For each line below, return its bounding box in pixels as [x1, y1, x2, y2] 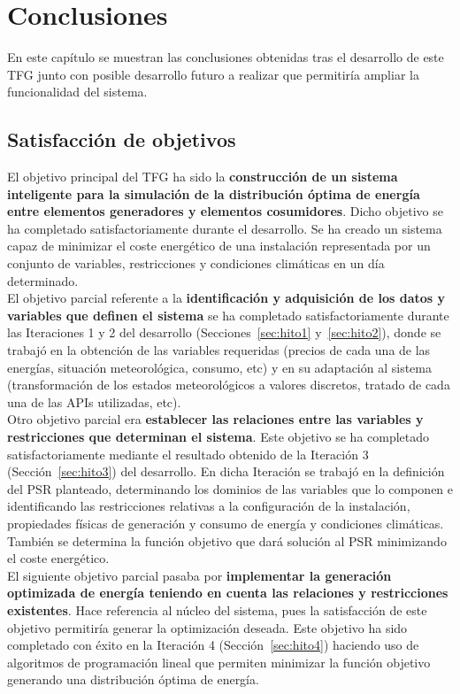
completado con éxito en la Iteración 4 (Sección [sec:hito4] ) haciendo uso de [7, 636, 419, 654]
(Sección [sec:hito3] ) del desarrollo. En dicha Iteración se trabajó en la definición [7, 462, 445, 481]
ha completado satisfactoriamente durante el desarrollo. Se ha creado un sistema [7, 219, 442, 237]
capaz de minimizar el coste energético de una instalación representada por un [7, 236, 431, 255]
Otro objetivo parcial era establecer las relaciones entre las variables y [7, 410, 424, 428]
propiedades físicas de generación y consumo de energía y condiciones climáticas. [7, 513, 444, 532]
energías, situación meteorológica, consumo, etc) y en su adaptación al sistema [7, 358, 432, 376]
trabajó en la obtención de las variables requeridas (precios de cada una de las [7, 341, 431, 359]
